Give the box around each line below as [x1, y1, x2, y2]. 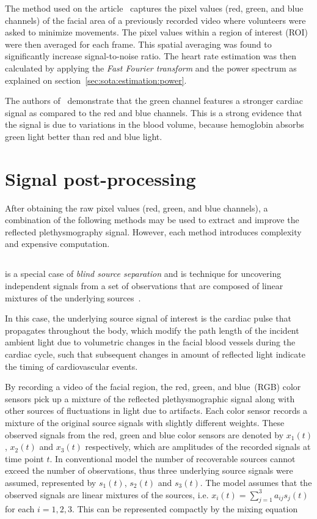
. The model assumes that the [200, 476, 312, 488]
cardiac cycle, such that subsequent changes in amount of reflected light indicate [5, 347, 305, 360]
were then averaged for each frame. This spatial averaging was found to [5, 37, 272, 50]
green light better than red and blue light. [5, 130, 162, 142]
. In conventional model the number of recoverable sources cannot [49, 452, 296, 465]
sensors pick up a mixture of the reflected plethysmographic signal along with [5, 392, 295, 405]
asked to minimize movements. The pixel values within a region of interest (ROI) [5, 26, 308, 39]
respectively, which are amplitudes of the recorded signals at [85, 440, 311, 453]
